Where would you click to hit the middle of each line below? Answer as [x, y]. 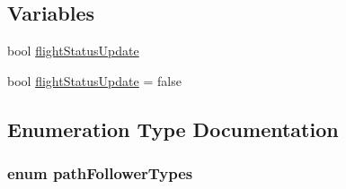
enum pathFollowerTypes [100, 173]
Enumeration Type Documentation [173, 129]
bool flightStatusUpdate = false [94, 80]
